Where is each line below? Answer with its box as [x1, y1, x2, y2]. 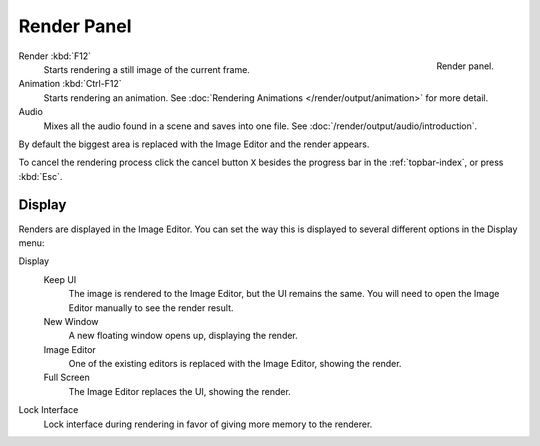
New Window [43, 315, 99, 327]
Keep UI [43, 273, 77, 285]
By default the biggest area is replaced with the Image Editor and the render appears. [18, 138, 370, 150]
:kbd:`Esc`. [18, 170, 63, 182]
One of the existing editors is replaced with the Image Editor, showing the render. [68, 358, 402, 370]
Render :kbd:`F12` [18, 50, 92, 62]
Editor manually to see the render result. [68, 301, 234, 314]
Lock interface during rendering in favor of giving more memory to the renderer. [43, 418, 373, 430]
